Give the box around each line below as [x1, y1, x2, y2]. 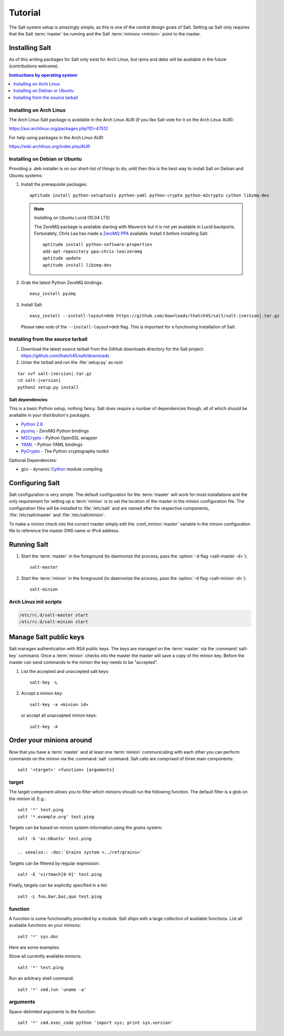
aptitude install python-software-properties [43, 242, 152, 247]
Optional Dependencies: [9, 457, 58, 463]
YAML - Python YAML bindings [21, 442, 83, 447]
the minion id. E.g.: [9, 796, 46, 802]
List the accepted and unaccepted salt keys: [21, 668, 109, 674]
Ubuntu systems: [9, 172, 43, 178]
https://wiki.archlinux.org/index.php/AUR [9, 144, 90, 149]
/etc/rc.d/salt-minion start [19, 619, 89, 625]
